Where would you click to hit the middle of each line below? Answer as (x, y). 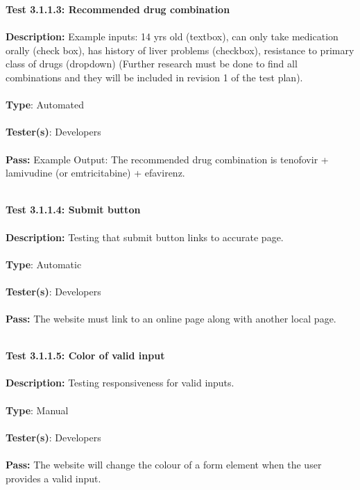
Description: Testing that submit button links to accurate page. (145, 237)
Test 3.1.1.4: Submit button (73, 210)
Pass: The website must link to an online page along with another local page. (171, 319)
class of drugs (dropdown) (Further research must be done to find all (152, 64)
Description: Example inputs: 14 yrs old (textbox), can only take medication (172, 36)
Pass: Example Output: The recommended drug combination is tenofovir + (167, 159)
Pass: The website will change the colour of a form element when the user (164, 464)
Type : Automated (45, 105)
